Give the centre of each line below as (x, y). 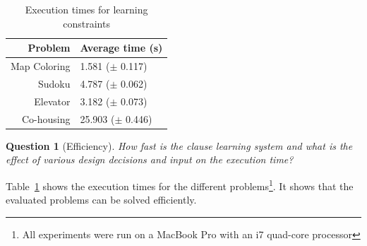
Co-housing (46, 118)
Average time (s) (121, 48)
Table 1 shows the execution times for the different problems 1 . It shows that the (180, 184)
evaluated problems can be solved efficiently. (101, 200)
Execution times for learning (86, 9)
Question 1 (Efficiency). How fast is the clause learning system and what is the (179, 145)
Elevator (52, 101)
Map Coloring (41, 66)
